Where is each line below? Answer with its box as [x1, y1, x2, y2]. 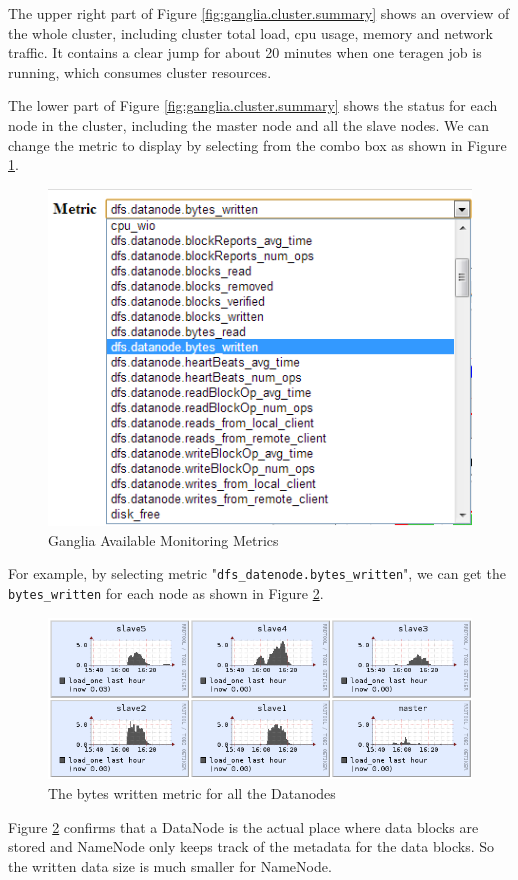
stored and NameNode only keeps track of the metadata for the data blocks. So [8, 836, 495, 857]
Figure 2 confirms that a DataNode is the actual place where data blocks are [8, 816, 479, 837]
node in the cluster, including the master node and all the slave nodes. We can [8, 114, 490, 135]
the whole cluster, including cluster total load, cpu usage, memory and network [8, 22, 493, 43]
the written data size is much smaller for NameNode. [8, 855, 332, 876]
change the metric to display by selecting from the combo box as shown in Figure [8, 134, 507, 155]
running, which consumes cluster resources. [8, 61, 272, 82]
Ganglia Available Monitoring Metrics [48, 529, 279, 550]
